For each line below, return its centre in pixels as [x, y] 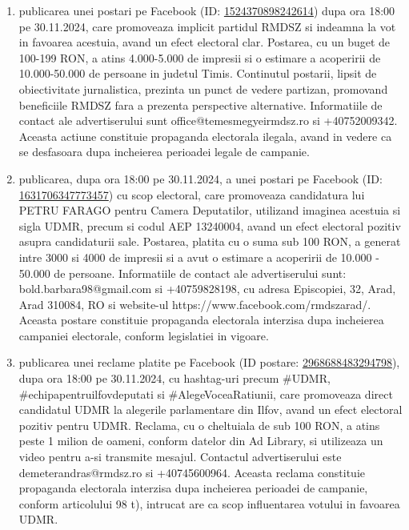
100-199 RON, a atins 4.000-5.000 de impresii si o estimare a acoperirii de [200, 57]
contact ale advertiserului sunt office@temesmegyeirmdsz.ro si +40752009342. [208, 120]
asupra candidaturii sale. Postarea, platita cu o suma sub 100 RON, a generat [210, 241]
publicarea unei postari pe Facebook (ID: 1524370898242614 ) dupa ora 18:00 [207, 10]
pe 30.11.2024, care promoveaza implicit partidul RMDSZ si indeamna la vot [207, 26]
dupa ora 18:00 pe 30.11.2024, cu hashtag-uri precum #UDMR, [174, 378]
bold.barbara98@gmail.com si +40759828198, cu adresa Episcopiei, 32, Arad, [207, 289]
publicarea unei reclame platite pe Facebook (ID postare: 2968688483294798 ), [209, 362]
